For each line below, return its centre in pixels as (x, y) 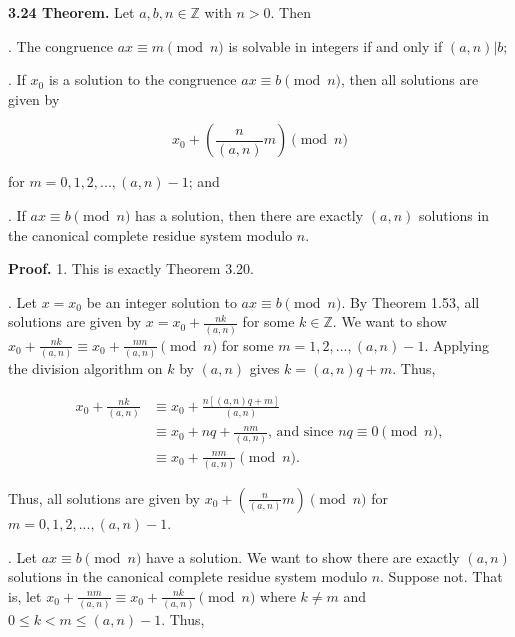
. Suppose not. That (441, 576)
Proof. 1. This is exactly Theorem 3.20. (131, 268)
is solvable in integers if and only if (335, 45)
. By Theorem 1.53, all (410, 301)
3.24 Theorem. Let (71, 12)
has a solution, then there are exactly (249, 214)
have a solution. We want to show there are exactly (303, 556)
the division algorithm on (85, 367)
